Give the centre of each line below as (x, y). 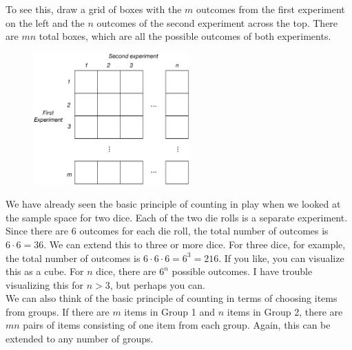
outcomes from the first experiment (271, 9)
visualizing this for (44, 284)
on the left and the (45, 22)
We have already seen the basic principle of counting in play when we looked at (173, 204)
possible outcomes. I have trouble (242, 271)
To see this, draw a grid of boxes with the (94, 9)
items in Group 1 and (170, 311)
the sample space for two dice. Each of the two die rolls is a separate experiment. (177, 217)
